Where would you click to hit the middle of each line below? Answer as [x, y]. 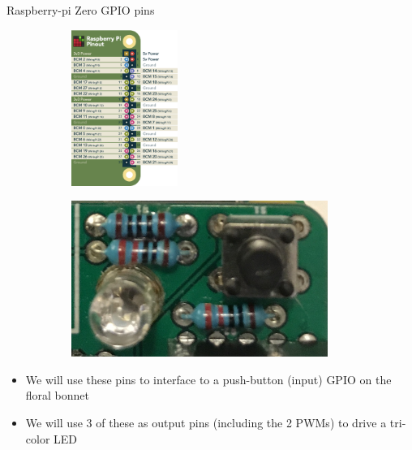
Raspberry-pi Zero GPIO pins [81, 10]
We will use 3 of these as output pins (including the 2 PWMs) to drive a [206, 422]
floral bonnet [58, 395]
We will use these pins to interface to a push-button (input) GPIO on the [208, 379]
